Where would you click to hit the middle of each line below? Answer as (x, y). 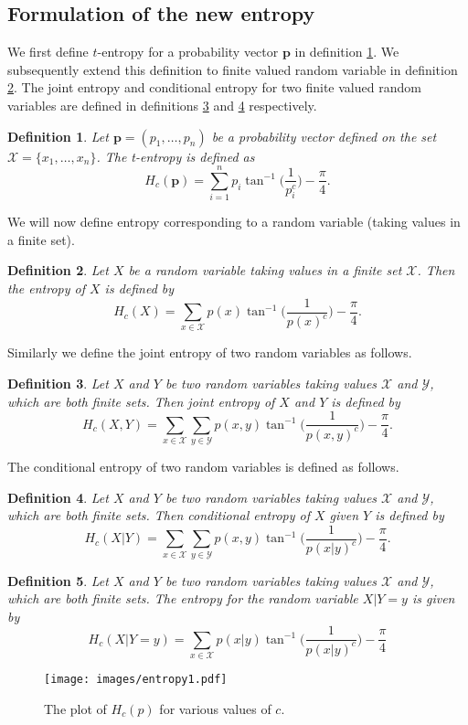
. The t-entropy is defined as (175, 156)
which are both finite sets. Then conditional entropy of (159, 515)
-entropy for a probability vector (188, 52)
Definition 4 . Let (58, 497)
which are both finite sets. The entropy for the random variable (183, 598)
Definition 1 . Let (58, 136)
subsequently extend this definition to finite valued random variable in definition (233, 69)
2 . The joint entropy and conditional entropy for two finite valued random (214, 87)
